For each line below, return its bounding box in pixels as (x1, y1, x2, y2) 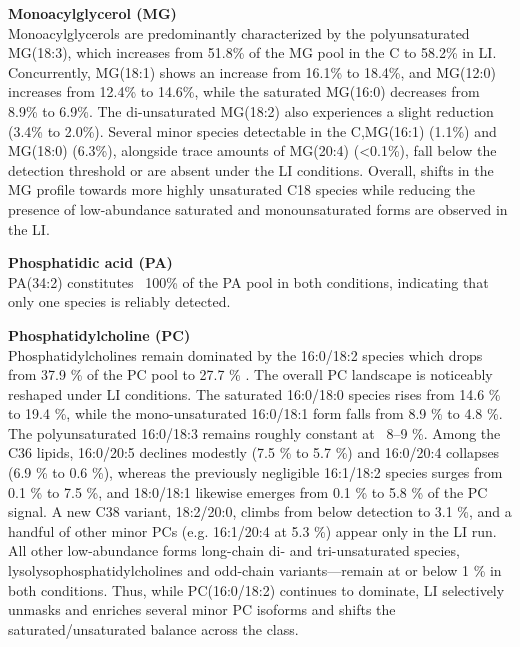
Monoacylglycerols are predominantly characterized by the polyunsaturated (8, 22, 470, 43)
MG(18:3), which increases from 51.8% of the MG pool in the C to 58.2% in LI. (8, 42, 497, 63)
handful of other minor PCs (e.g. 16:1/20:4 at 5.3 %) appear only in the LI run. (8, 520, 497, 541)
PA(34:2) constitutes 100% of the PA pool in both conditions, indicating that (8, 271, 489, 292)
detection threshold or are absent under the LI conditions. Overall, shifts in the (8, 159, 494, 180)
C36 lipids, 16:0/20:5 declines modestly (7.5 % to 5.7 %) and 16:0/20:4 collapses (8, 442, 500, 463)
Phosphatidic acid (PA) (8, 252, 173, 273)
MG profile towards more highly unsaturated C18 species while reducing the (8, 179, 475, 200)
